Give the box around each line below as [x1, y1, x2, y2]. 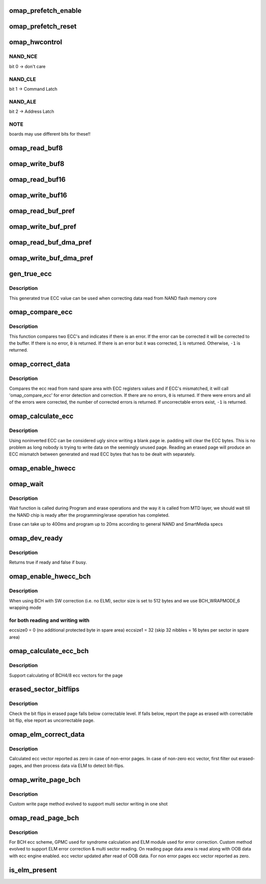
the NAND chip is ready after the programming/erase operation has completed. [9, 512, 170, 518]
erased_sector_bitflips [9, 685, 80, 694]
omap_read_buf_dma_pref [9, 238, 92, 247]
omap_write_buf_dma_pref [9, 254, 94, 262]
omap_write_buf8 [9, 160, 65, 168]
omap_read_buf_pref [9, 207, 75, 215]
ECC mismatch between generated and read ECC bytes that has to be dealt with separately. [9, 451, 196, 457]
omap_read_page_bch [9, 813, 79, 822]
